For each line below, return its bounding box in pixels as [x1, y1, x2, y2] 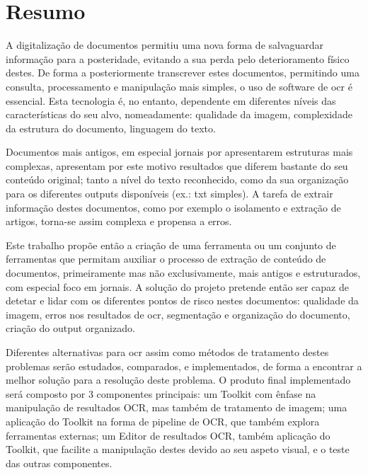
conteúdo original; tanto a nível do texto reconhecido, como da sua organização [6, 172, 349, 187]
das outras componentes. [6, 455, 113, 470]
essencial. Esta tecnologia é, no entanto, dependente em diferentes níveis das [6, 93, 336, 108]
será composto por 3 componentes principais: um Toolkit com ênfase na [6, 386, 316, 401]
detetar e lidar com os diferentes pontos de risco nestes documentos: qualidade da [6, 293, 359, 308]
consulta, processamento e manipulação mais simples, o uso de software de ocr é [6, 79, 352, 93]
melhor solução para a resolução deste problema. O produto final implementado [6, 372, 351, 387]
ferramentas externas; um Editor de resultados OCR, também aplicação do [6, 428, 330, 442]
